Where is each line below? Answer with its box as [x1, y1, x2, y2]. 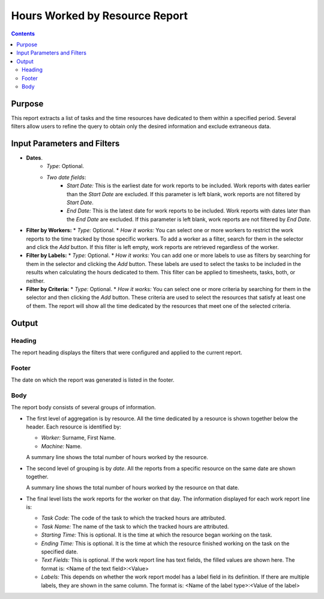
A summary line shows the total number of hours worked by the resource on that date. [26, 484, 239, 492]
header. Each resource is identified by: [26, 423, 121, 430]
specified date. [41, 548, 78, 555]
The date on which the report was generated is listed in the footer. [11, 376, 175, 384]
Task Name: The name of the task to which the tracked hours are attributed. [41, 523, 229, 530]
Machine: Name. [41, 442, 82, 450]
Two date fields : [46, 173, 86, 181]
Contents [11, 30, 35, 37]
